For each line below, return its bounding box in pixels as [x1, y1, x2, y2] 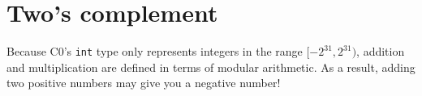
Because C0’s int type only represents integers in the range [6, 43, 303, 60]
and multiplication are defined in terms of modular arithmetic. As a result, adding [6, 58, 416, 75]
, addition [356, 43, 405, 60]
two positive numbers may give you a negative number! [6, 74, 281, 91]
